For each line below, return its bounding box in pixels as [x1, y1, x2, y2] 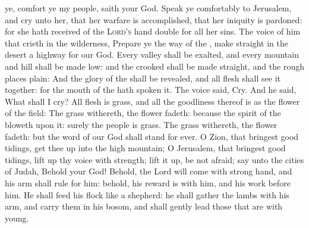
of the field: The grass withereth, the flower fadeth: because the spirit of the [5, 107, 281, 119]
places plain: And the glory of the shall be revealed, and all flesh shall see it [5, 71, 281, 84]
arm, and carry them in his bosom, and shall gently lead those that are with [5, 200, 283, 213]
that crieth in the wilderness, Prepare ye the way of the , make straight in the [5, 36, 288, 49]
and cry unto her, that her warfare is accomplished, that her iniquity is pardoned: [5, 13, 302, 26]
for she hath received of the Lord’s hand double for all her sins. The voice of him [5, 25, 301, 38]
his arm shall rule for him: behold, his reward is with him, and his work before [5, 176, 291, 189]
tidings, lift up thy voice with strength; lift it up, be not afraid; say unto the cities [5, 153, 304, 165]
